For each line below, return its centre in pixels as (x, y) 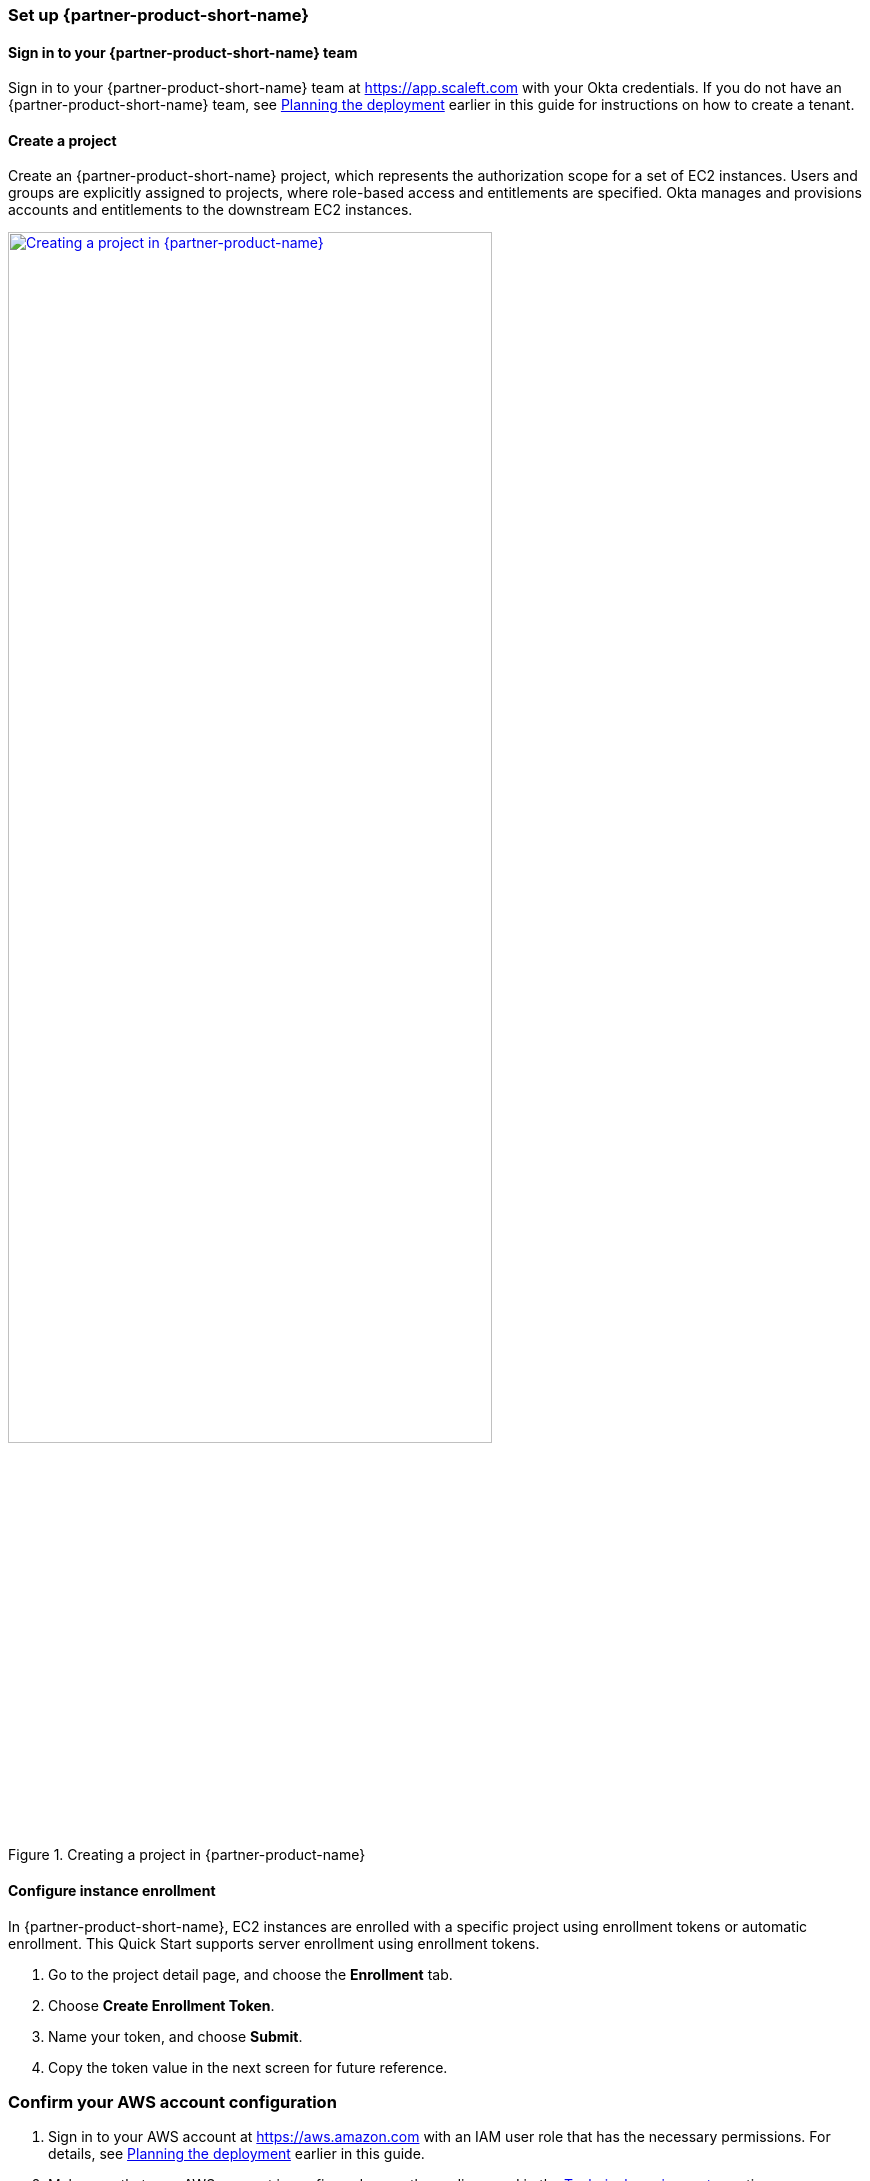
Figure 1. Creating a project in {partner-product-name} (187, 1855)
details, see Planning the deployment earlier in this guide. (236, 2154)
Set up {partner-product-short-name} (158, 15)
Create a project (62, 140)
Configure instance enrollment (112, 1891)
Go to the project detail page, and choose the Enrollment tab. (250, 1974)
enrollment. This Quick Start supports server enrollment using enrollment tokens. (274, 1943)
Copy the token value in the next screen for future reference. (248, 2067)
